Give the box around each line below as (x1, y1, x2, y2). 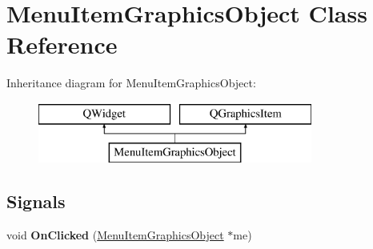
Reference (6, 28, 118, 61)
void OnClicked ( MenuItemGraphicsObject (6, 227, 224, 243)
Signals (6, 189, 66, 214)
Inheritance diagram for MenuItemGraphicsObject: (6, 74, 256, 91)
